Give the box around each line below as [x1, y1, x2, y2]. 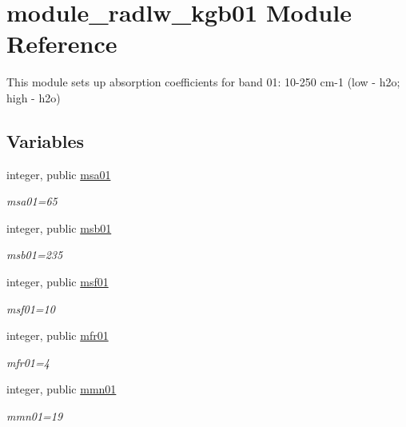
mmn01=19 [6, 408, 63, 425]
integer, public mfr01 [6, 327, 109, 344]
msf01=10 [6, 300, 55, 317]
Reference [6, 27, 117, 60]
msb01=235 [6, 246, 63, 263]
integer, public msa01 [6, 166, 111, 182]
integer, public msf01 [6, 273, 109, 290]
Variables [6, 128, 85, 153]
